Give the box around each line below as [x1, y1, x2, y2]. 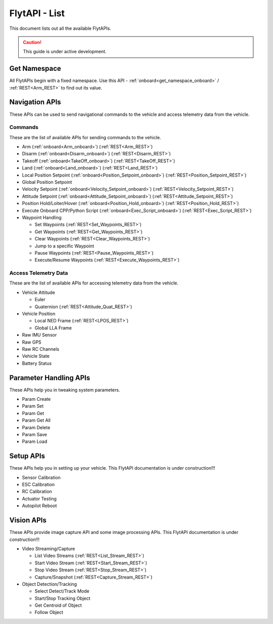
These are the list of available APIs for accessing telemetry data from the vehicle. [9, 280, 179, 286]
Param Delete [22, 424, 51, 430]
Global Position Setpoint [22, 179, 72, 185]
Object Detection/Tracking [22, 581, 77, 587]
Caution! [23, 39, 42, 45]
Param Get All [22, 418, 51, 424]
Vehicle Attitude [22, 289, 55, 296]
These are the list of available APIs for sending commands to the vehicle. [9, 134, 161, 140]
